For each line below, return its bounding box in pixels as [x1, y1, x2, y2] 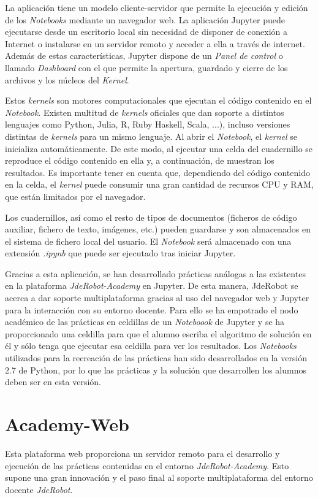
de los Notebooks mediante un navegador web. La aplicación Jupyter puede [5, 13, 285, 26]
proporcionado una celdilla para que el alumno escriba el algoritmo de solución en [5, 327, 312, 340]
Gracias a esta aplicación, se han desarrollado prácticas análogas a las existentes [5, 267, 306, 280]
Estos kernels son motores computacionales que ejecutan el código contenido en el [5, 94, 312, 107]
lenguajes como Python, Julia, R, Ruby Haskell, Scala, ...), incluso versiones [5, 118, 290, 131]
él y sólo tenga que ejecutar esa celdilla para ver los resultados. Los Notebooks [5, 339, 297, 352]
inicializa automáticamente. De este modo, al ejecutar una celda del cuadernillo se [5, 142, 313, 155]
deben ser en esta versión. [5, 375, 102, 388]
